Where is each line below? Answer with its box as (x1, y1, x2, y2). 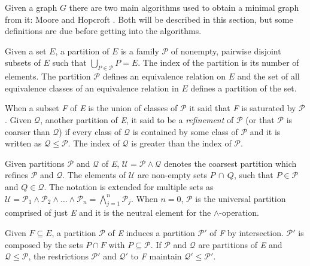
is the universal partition (195, 192, 286, 204)
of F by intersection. (209, 226, 284, 239)
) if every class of (59, 125, 121, 137)
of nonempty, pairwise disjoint (171, 44, 281, 57)
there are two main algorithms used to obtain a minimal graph (69, 1, 299, 13)
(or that (245, 113, 275, 126)
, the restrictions (28, 250, 89, 262)
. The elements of (62, 169, 126, 181)
